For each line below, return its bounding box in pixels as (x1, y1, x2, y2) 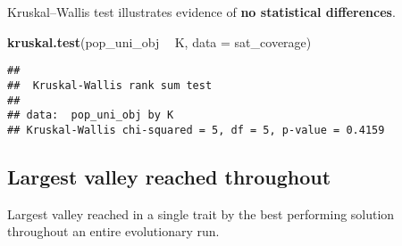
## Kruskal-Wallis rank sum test (7, 78, 213, 92)
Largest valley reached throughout (7, 162, 331, 190)
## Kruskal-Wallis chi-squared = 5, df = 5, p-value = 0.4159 (7, 123, 385, 136)
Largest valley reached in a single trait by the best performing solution (7, 204, 395, 223)
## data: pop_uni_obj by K (7, 109, 174, 122)
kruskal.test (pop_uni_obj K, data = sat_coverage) (7, 32, 312, 51)
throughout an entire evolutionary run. (7, 222, 220, 241)
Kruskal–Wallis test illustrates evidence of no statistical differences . (7, 3, 396, 20)
